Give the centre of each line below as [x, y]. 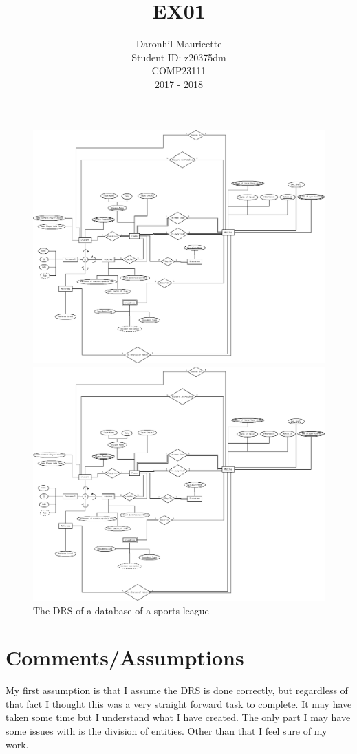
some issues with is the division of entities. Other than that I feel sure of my [166, 731]
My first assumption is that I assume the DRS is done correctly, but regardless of [177, 690]
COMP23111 [179, 71]
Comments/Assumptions [125, 657]
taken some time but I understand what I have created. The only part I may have [178, 717]
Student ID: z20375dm [179, 57]
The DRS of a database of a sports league [121, 610]
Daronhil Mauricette [179, 44]
